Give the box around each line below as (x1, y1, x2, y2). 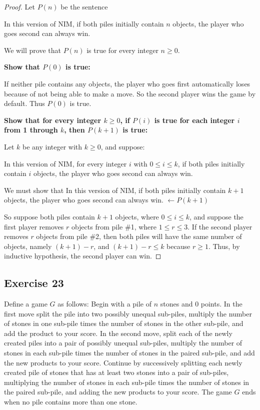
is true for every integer (86, 44, 158, 55)
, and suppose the (189, 211, 243, 221)
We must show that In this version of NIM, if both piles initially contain (4, 184, 226, 195)
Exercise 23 (4, 275, 64, 290)
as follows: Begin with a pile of (57, 298, 152, 309)
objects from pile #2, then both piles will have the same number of (36, 231, 242, 241)
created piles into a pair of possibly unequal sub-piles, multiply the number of (4, 337, 242, 348)
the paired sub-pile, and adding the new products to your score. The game (4, 386, 232, 397)
